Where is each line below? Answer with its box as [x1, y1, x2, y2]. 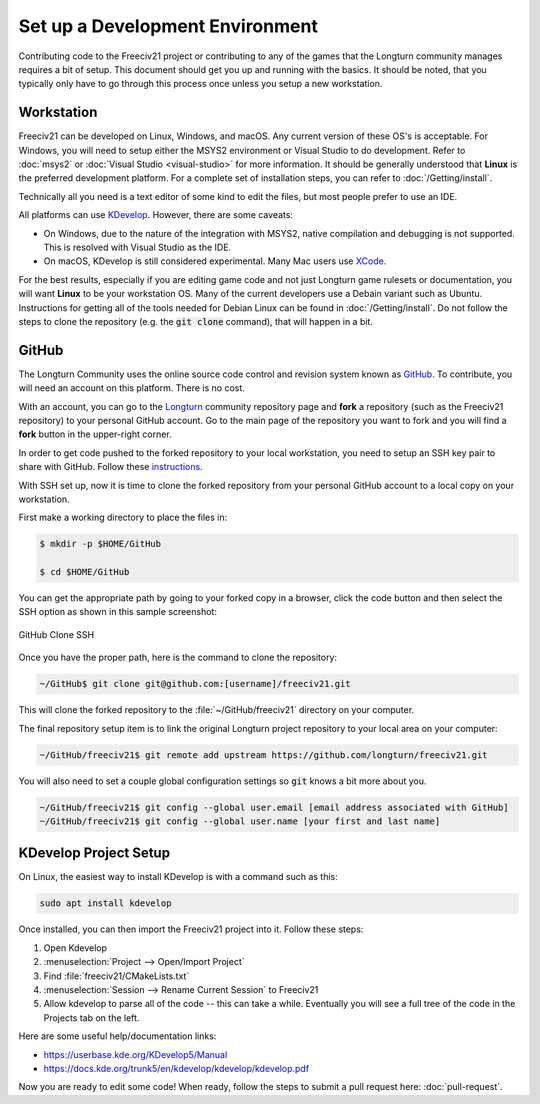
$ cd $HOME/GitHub [39, 566, 130, 578]
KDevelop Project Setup [18, 845, 170, 862]
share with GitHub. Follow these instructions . [18, 461, 204, 473]
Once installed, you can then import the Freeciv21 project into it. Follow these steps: [18, 923, 364, 935]
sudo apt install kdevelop [39, 898, 172, 909]
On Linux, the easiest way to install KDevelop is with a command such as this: [18, 871, 339, 883]
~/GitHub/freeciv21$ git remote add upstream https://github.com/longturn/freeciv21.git [39, 749, 489, 760]
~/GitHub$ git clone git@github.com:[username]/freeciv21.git [39, 678, 351, 690]
